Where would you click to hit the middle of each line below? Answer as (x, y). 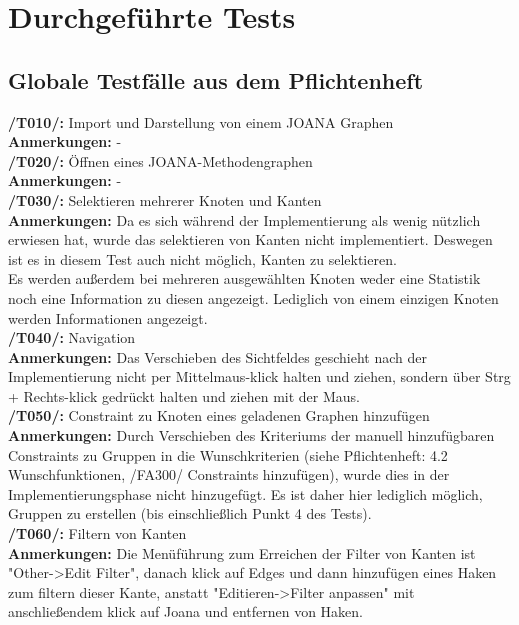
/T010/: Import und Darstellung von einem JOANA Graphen (201, 121)
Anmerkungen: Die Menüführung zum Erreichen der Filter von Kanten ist (242, 552)
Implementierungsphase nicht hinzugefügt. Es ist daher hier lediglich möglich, (245, 493)
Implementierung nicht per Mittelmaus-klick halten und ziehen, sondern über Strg (259, 376)
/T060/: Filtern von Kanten (97, 533)
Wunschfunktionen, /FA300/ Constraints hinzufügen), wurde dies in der (229, 474)
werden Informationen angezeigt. (108, 317)
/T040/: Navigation (72, 337)
